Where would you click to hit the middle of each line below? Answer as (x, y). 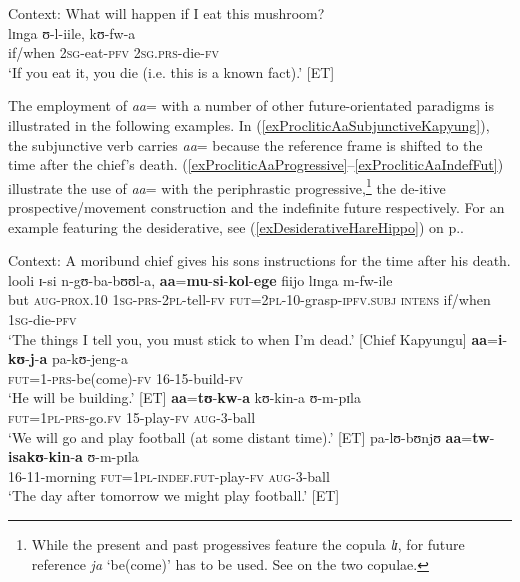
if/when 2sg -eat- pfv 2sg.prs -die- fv (113, 52)
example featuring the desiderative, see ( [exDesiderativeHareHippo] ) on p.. (236, 226)
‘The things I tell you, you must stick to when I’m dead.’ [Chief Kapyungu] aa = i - (258, 338)
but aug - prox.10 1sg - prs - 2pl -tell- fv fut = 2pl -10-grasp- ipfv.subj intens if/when (249, 299)
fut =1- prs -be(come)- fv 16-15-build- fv (126, 377)
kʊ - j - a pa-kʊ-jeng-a (68, 358)
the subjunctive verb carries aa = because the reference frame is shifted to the (245, 144)
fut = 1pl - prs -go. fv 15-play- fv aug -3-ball (132, 416)
